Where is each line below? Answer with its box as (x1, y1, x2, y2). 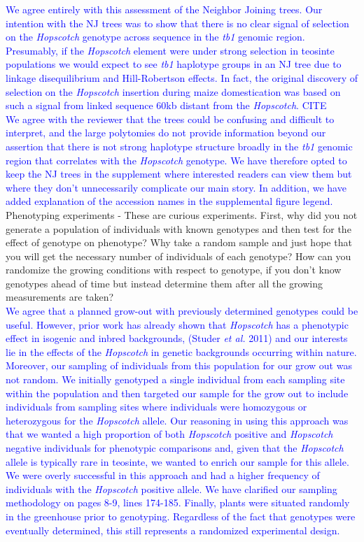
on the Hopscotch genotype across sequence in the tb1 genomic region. (6, 29, 305, 44)
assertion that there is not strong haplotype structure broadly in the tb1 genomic (6, 138, 353, 153)
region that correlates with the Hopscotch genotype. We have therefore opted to (6, 152, 347, 167)
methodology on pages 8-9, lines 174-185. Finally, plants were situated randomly (6, 495, 350, 510)
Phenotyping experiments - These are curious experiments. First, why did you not (6, 207, 358, 222)
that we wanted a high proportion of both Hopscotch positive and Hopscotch (6, 427, 333, 441)
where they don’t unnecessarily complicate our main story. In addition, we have (6, 180, 346, 194)
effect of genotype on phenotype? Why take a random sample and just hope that (6, 235, 352, 250)
